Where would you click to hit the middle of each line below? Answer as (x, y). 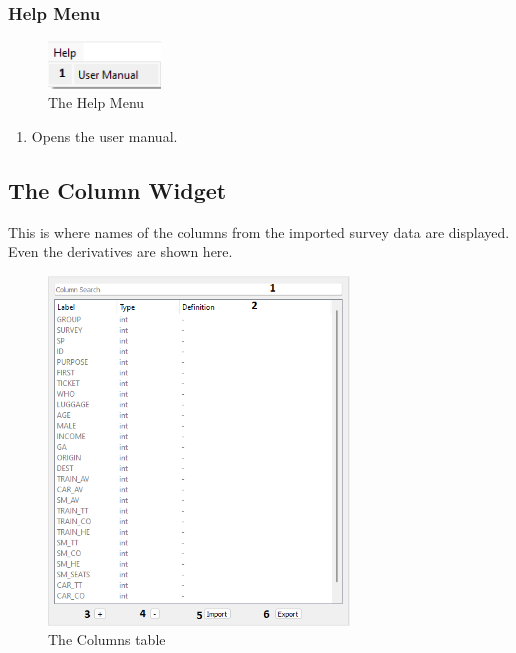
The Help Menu (96, 102)
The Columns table (107, 639)
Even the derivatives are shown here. (120, 251)
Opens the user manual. (104, 135)
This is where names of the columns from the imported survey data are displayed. (259, 231)
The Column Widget (117, 189)
